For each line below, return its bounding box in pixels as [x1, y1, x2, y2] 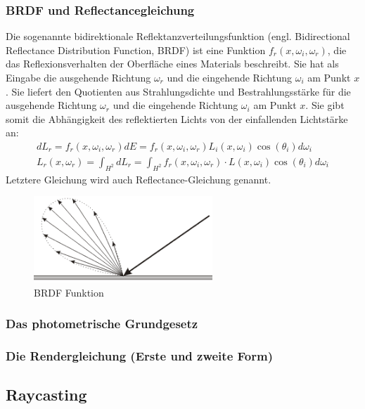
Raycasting [6, 384, 87, 405]
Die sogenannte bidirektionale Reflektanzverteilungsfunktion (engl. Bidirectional [6, 29, 350, 44]
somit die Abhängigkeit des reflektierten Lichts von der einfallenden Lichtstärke [6, 111, 348, 126]
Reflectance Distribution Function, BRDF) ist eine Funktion [6, 42, 266, 57]
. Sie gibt [305, 98, 345, 112]
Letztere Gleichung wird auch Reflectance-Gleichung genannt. [6, 171, 271, 186]
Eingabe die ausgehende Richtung [6, 70, 151, 84]
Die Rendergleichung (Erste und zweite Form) [6, 347, 273, 365]
